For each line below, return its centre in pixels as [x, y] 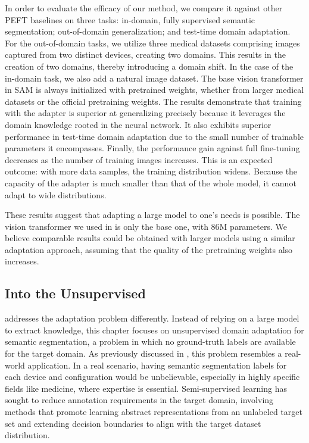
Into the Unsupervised [75, 293]
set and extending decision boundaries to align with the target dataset [133, 423]
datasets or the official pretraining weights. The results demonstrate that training [153, 101]
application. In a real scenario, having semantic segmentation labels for [157, 365]
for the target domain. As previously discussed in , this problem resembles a [143, 353]
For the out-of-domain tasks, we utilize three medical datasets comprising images [152, 43]
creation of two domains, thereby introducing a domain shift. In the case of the [149, 66]
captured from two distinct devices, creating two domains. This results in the [145, 54]
